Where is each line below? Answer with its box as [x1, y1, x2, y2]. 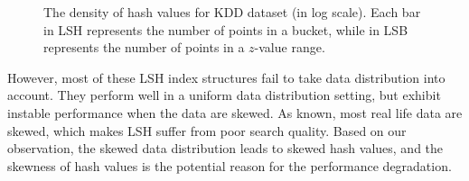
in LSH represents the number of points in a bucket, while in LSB [43, 20, 408, 39]
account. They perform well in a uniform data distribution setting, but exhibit [7, 86, 441, 104]
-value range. [254, 38, 325, 57]
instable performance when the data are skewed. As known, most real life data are [7, 103, 463, 122]
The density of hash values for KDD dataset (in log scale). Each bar [43, 3, 421, 21]
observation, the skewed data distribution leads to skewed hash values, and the [7, 139, 444, 158]
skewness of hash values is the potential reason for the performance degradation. [7, 156, 452, 175]
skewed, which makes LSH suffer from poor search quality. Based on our [7, 121, 407, 140]
